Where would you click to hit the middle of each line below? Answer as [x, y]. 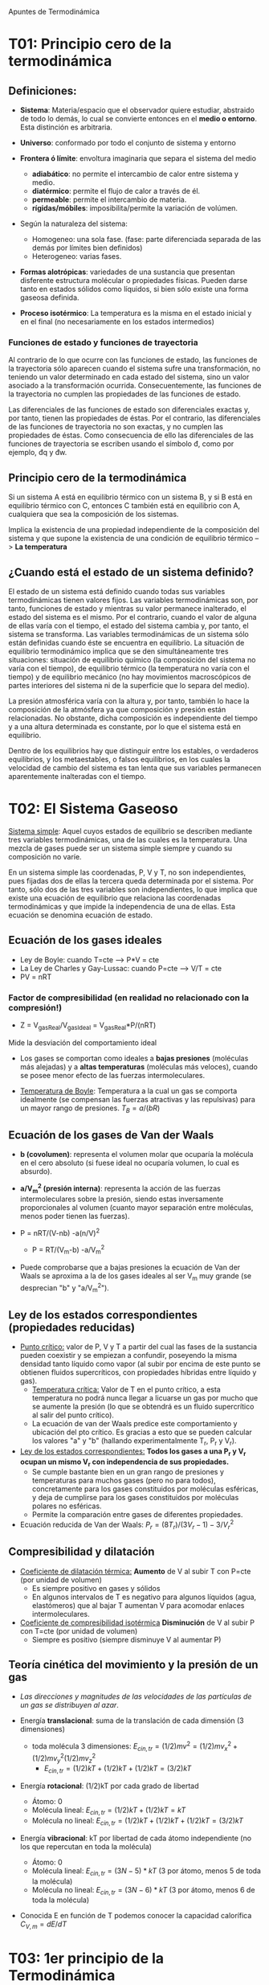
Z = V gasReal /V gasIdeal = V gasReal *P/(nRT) [88, 1026]
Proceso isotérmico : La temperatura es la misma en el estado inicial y [136, 313]
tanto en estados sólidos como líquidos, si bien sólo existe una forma [134, 289]
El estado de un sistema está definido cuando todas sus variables [117, 591]
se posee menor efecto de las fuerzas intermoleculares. [112, 1075]
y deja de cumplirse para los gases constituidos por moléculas [135, 1498]
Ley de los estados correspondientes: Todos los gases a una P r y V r [133, 1452]
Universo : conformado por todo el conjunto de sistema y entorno [128, 143]
